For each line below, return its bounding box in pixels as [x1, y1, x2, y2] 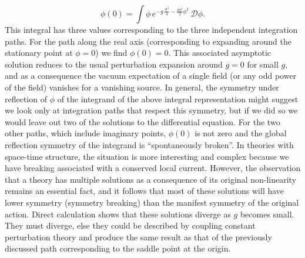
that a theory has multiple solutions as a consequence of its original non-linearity [5, 173, 297, 185]
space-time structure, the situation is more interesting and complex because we [5, 150, 289, 162]
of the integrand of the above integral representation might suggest [57, 92, 299, 105]
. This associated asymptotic [168, 46, 272, 59]
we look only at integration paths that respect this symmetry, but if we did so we [5, 104, 298, 116]
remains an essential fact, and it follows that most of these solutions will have [5, 185, 284, 197]
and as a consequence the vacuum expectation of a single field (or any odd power [5, 69, 297, 82]
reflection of [5, 92, 47, 105]
